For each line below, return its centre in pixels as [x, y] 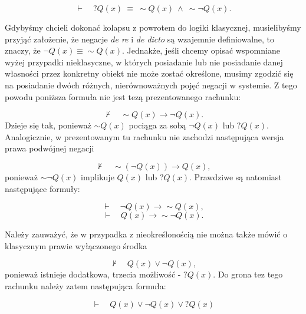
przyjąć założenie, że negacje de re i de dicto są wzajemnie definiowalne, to [140, 39]
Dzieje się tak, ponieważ [48, 125]
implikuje [98, 176]
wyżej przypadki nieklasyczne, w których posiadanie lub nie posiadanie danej [144, 62]
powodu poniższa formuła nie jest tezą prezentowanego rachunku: [123, 96]
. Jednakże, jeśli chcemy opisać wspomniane [201, 50]
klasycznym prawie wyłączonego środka [76, 245]
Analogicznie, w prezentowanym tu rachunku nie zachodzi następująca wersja [144, 136]
